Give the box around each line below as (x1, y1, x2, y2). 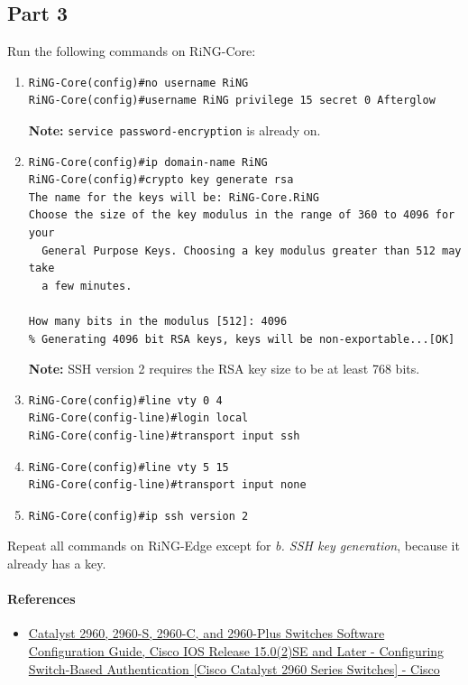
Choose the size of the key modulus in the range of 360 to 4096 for (28, 208, 455, 222)
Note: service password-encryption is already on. (28, 120, 321, 139)
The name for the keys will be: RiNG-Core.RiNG (28, 190, 319, 204)
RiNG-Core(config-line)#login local (28, 412, 249, 425)
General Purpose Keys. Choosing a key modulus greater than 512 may (41, 244, 462, 257)
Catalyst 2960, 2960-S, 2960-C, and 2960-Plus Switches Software (28, 624, 385, 643)
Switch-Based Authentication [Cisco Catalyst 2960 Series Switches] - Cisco (28, 659, 440, 678)
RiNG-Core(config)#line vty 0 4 (28, 393, 223, 407)
